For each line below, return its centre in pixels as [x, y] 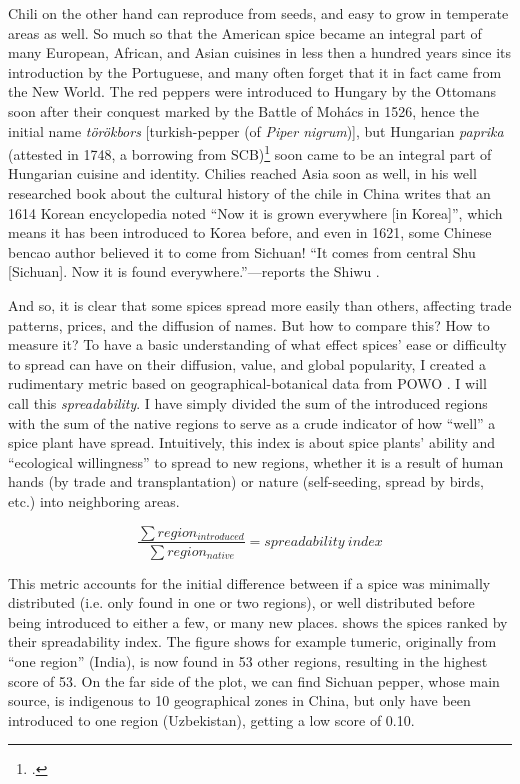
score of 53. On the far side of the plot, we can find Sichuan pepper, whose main [254, 680]
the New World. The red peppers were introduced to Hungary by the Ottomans [252, 91]
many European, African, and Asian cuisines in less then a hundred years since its [260, 52]
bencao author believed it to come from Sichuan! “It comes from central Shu [242, 251]
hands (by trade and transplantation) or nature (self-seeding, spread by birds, [246, 481]
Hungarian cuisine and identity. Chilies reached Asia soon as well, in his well [242, 173]
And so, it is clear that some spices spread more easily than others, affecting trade [260, 304]
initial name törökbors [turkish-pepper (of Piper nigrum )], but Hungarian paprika [256, 130]
